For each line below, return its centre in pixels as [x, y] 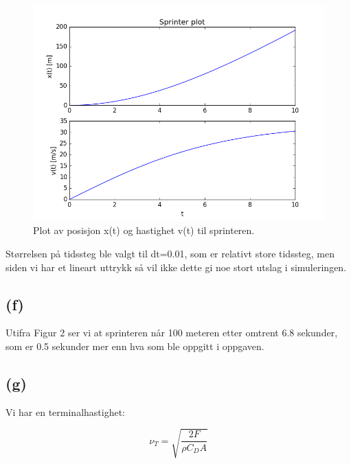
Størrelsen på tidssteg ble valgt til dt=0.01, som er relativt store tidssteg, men [170, 253]
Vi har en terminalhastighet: [66, 411]
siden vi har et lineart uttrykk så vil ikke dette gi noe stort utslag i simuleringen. [176, 267]
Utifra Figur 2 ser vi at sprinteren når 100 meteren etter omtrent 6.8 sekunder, [172, 333]
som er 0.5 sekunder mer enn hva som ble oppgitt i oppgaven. [135, 346]
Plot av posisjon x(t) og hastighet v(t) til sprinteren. [144, 230]
